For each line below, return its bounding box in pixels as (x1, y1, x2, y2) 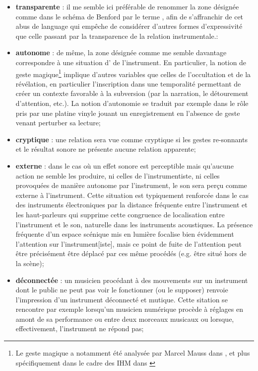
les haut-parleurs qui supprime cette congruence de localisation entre (15, 209, 225, 219)
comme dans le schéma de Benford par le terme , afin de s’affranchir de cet (15, 11, 244, 21)
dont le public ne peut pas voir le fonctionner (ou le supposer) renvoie (15, 284, 228, 295)
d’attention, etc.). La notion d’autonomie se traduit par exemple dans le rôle (15, 98, 249, 108)
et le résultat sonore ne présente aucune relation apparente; (15, 144, 196, 154)
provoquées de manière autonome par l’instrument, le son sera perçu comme (15, 180, 247, 190)
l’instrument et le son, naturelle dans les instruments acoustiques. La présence (15, 219, 253, 229)
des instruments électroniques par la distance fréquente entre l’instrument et (15, 199, 248, 210)
